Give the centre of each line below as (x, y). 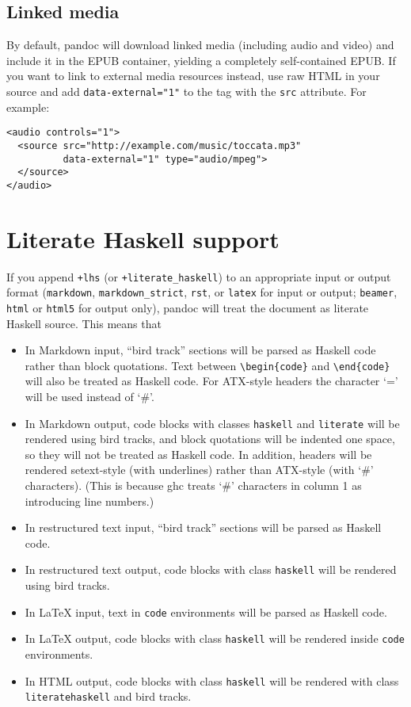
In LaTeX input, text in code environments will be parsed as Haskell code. (206, 611)
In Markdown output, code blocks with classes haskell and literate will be (212, 423)
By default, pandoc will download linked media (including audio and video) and (200, 45)
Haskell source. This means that (84, 323)
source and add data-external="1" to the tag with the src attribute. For (186, 91)
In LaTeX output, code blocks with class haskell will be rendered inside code (215, 638)
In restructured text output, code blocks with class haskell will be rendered (211, 569)
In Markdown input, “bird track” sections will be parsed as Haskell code (200, 350)
